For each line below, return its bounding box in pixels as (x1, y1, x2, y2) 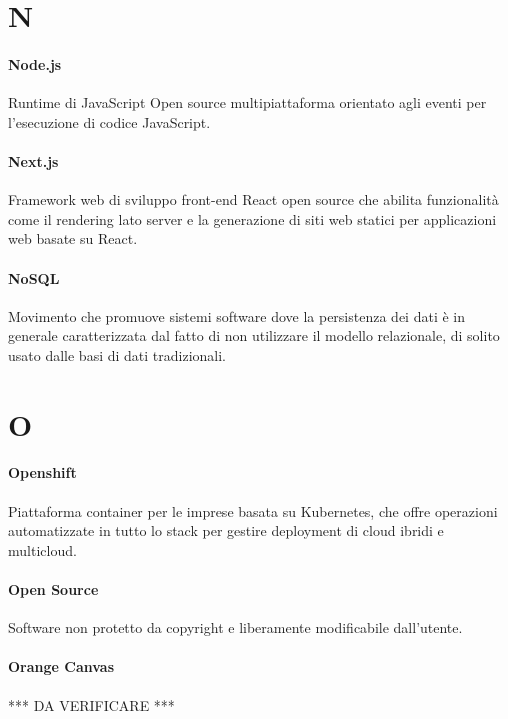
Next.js (8, 150, 59, 171)
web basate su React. (8, 228, 138, 249)
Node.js (8, 53, 62, 74)
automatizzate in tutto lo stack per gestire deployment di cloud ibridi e (8, 520, 444, 541)
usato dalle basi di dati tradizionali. (8, 344, 227, 365)
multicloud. (8, 539, 77, 560)
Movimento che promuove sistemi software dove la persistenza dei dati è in (8, 305, 465, 326)
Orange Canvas (8, 656, 115, 677)
